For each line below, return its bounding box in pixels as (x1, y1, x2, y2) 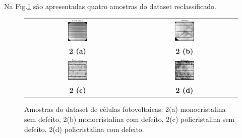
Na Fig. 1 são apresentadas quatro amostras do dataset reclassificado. (4, 1, 216, 11)
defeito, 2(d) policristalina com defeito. (24, 123, 144, 134)
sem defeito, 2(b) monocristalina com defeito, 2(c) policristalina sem (24, 114, 235, 124)
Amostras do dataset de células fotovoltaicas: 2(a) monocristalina (24, 104, 226, 114)
